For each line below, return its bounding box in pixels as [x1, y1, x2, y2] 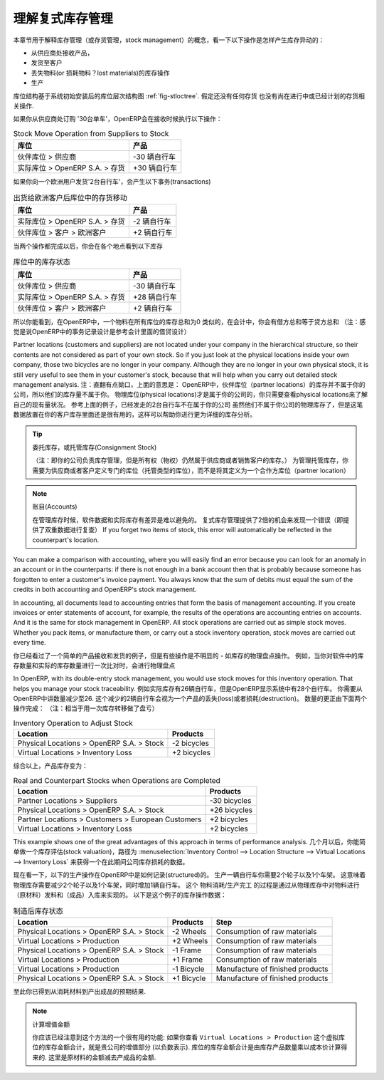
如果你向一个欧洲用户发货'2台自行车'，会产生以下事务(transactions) [13, 177, 211, 186]
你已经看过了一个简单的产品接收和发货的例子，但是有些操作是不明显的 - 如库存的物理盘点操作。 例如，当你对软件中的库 [13, 651, 364, 660]
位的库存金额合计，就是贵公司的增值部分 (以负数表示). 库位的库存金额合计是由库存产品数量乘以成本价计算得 [32, 1043, 348, 1052]
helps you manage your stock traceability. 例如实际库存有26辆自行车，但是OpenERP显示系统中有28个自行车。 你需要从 [13, 684, 363, 692]
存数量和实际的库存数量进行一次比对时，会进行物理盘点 [13, 661, 176, 670]
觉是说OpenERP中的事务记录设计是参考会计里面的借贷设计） [13, 327, 191, 336]
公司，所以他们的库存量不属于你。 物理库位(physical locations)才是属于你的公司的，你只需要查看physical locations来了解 [13, 390, 368, 399]
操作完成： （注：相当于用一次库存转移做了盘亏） [13, 704, 159, 712]
